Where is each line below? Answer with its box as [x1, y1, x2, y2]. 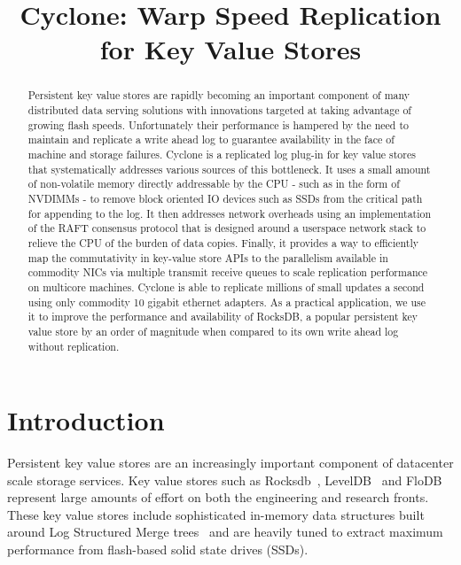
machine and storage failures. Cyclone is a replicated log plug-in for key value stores [27, 146, 416, 161]
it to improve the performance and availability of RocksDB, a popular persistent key [27, 309, 418, 324]
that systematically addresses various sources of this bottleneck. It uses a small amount [27, 161, 431, 176]
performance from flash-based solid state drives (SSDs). [7, 540, 309, 559]
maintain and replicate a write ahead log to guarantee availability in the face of [27, 132, 395, 147]
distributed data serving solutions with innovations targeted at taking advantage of [27, 103, 411, 118]
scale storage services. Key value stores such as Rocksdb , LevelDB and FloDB [7, 470, 442, 489]
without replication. [27, 338, 120, 353]
